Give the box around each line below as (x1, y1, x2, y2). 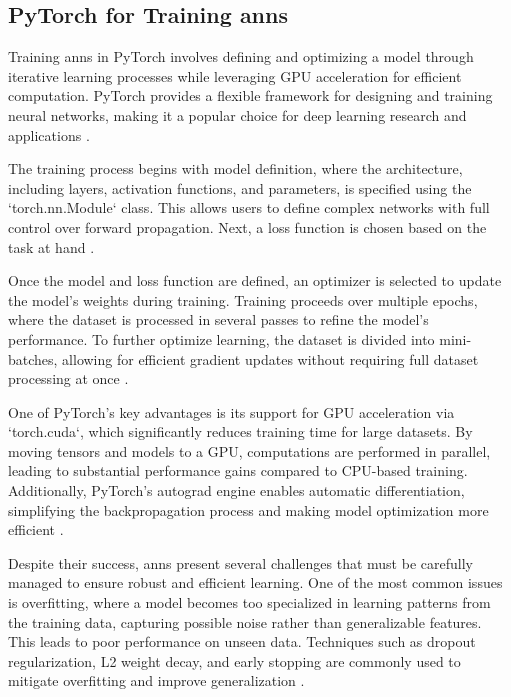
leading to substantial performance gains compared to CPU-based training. (8, 460, 468, 481)
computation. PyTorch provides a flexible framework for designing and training (8, 85, 493, 106)
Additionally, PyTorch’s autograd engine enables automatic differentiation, (8, 480, 465, 501)
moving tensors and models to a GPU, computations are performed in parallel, (8, 440, 491, 461)
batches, (8, 348, 58, 369)
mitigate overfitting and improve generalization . (8, 670, 305, 691)
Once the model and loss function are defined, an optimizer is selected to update (8, 270, 502, 291)
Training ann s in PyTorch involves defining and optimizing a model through (8, 46, 474, 67)
